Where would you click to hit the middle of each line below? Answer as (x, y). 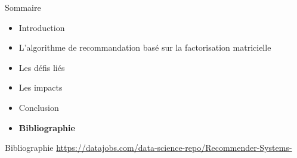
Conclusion (39, 107)
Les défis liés (42, 67)
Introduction (42, 27)
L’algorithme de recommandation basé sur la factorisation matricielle (145, 47)
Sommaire (23, 7)
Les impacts (41, 87)
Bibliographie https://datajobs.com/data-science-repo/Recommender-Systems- (148, 148)
